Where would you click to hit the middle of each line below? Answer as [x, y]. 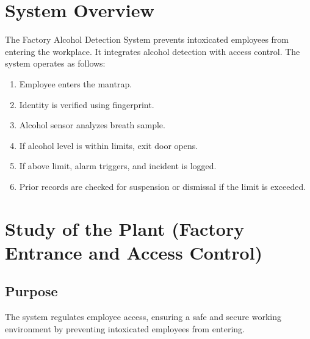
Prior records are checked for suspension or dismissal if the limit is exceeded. [163, 186]
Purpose [31, 291]
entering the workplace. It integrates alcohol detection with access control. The [153, 51]
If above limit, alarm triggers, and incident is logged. [118, 166]
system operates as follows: [55, 63]
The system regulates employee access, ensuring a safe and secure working [143, 317]
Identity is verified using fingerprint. [87, 104]
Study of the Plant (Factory [125, 228]
